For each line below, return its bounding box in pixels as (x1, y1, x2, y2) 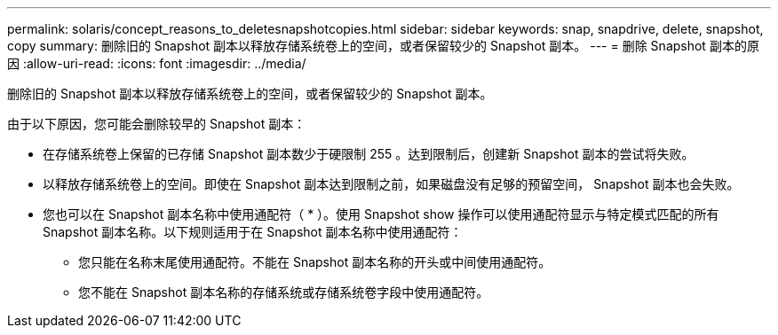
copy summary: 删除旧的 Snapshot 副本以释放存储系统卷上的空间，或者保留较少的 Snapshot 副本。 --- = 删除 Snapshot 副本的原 (7, 38, 759, 53)
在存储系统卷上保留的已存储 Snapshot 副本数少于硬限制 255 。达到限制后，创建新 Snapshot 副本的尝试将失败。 (43, 146, 695, 161)
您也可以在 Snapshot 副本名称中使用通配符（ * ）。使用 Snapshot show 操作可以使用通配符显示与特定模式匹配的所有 (43, 206, 719, 222)
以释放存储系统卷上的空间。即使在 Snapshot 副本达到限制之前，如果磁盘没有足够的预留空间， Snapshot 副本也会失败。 (43, 176, 740, 191)
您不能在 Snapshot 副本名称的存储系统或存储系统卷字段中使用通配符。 (78, 284, 489, 300)
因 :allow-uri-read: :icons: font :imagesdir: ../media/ (7, 56, 306, 71)
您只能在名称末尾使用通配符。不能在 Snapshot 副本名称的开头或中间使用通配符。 (78, 254, 552, 269)
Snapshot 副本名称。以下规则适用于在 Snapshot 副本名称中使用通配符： (43, 224, 463, 239)
